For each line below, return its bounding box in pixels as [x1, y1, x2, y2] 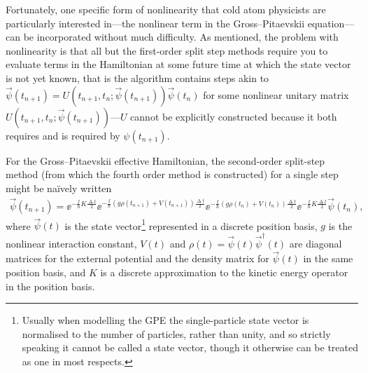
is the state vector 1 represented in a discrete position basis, [64, 216, 318, 233]
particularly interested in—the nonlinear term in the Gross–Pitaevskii [6, 15, 305, 30]
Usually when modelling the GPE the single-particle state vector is [22, 313, 309, 327]
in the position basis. [6, 278, 95, 293]
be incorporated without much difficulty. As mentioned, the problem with [23, 29, 339, 44]
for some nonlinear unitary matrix [203, 87, 349, 102]
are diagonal [289, 236, 342, 250]
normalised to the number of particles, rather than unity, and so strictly [22, 326, 331, 341]
